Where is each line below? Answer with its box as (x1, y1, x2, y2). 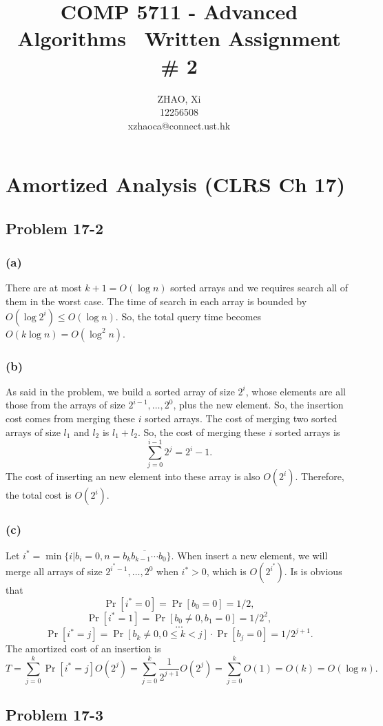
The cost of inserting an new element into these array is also (6, 469, 260, 484)
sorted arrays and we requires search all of (170, 280, 349, 295)
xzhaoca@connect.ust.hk (127, 118, 231, 132)
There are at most (6, 280, 82, 295)
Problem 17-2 (6, 217, 104, 238)
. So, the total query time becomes (115, 309, 262, 323)
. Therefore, (295, 469, 344, 484)
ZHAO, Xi (157, 91, 201, 105)
